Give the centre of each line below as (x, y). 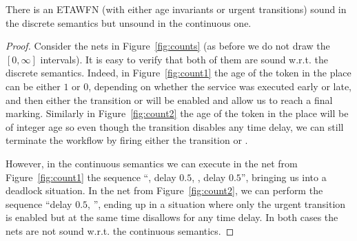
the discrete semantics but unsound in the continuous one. (129, 22)
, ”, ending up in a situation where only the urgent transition (217, 203)
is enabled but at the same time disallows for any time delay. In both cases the (172, 217)
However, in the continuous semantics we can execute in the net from (152, 163)
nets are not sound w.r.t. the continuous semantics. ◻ (120, 230)
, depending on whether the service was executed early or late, (220, 86)
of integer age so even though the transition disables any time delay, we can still (175, 126)
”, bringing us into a (284, 177)
